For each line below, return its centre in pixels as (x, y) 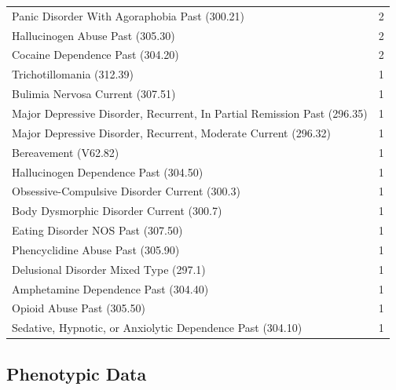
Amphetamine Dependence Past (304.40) (110, 288)
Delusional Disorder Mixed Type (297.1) (109, 269)
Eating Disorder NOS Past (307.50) (97, 230)
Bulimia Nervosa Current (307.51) (94, 94)
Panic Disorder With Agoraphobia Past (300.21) (128, 15)
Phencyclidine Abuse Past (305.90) (96, 249)
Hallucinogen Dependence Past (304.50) (108, 171)
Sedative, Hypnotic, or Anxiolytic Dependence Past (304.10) (157, 328)
